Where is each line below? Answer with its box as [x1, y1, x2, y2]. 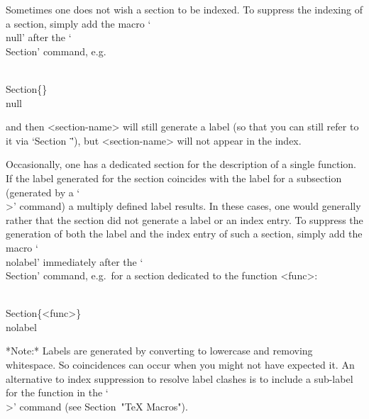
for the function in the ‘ [6, 385, 109, 400]
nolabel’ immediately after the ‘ [6, 254, 143, 269]
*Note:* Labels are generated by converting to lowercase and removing [6, 343, 313, 358]
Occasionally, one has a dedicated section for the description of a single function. [6, 157, 356, 172]
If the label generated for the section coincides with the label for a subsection [6, 170, 342, 185]
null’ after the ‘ [6, 30, 72, 45]
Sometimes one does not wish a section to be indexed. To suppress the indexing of [6, 2, 363, 16]
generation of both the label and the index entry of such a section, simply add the [6, 226, 363, 241]
